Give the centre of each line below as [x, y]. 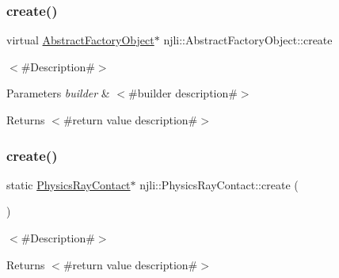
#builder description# [183, 93]
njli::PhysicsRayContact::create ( [219, 184]
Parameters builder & [58, 93]
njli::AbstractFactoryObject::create [248, 40]
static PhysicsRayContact [69, 184]
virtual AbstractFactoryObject [80, 40]
